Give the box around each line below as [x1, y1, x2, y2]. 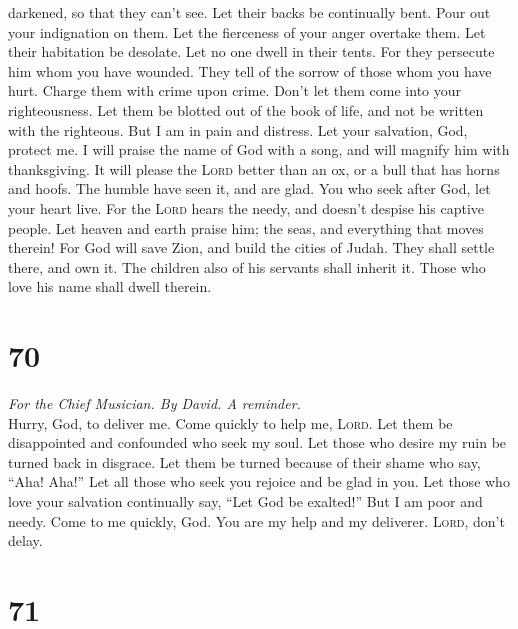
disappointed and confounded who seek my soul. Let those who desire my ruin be [8, 432, 507, 453]
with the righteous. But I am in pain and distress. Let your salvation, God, [8, 119, 468, 140]
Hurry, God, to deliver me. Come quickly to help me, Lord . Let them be [8, 412, 453, 433]
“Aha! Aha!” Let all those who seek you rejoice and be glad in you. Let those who [8, 471, 510, 492]
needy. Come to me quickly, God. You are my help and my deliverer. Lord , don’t [8, 510, 505, 531]
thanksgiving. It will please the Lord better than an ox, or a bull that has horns [8, 158, 500, 179]
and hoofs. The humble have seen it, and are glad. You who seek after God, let [8, 178, 491, 199]
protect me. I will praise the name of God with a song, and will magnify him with [8, 139, 510, 160]
